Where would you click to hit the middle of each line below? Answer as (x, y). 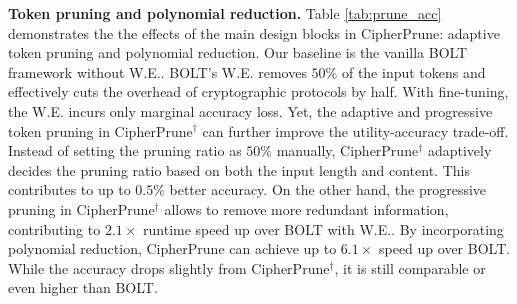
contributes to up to (69, 189)
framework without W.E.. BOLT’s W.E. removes (157, 71)
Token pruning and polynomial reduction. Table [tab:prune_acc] (225, 13)
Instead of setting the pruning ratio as (125, 150)
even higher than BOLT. (83, 287)
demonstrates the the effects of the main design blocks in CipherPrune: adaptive (254, 32)
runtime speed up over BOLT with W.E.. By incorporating (323, 228)
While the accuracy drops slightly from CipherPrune (169, 267)
